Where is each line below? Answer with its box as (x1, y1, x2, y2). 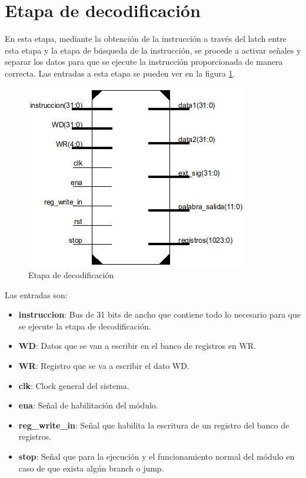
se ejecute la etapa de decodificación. (18, 319, 151, 332)
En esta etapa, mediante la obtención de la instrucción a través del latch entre (5, 32, 287, 45)
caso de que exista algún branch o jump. (18, 461, 164, 474)
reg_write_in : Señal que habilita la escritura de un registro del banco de (18, 418, 290, 431)
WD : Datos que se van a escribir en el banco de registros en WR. (18, 339, 257, 352)
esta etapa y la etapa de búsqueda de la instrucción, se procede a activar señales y (5, 44, 301, 56)
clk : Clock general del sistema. (18, 379, 129, 391)
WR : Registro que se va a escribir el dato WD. (18, 360, 189, 372)
